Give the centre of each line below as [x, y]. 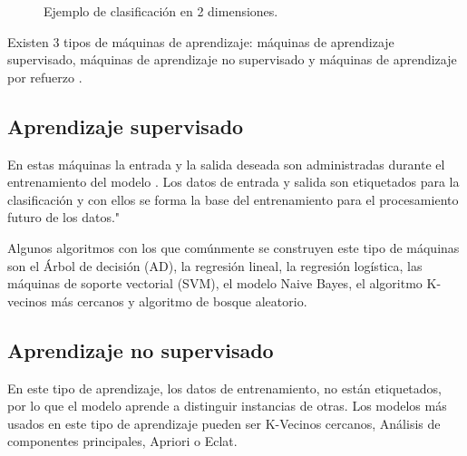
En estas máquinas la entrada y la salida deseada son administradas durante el [226, 164]
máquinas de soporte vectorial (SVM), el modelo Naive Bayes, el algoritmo [215, 283]
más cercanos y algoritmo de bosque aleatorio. [179, 301]
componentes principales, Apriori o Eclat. [122, 441]
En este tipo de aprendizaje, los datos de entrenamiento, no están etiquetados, [224, 388]
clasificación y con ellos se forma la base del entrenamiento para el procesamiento [233, 199]
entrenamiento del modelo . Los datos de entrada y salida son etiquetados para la [233, 182]
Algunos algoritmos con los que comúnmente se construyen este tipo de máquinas [233, 247]
